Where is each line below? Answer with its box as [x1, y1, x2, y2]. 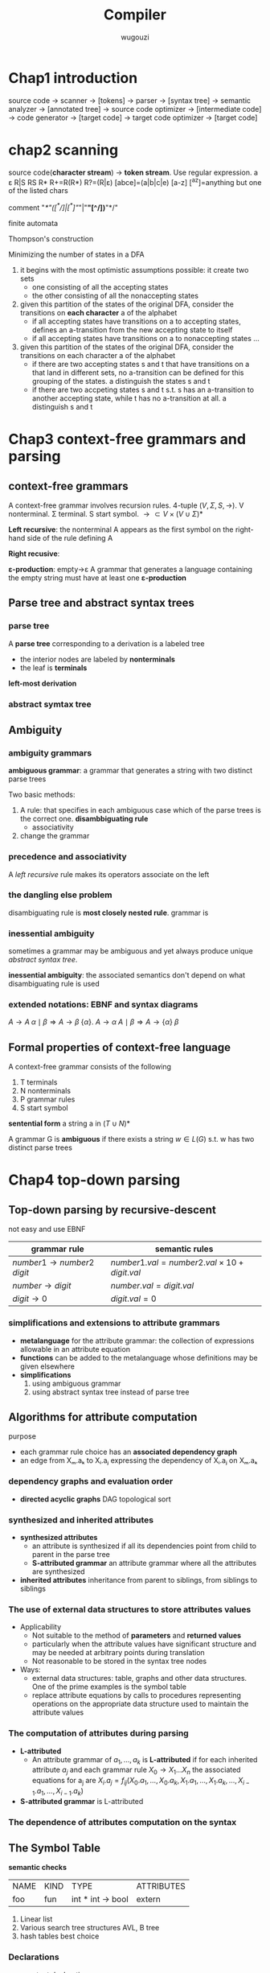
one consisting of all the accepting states [31, 282, 169, 291]
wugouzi [120, 32, 150, 42]
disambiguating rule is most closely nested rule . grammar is [8, 908, 209, 917]
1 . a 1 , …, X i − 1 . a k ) [31, 1786, 84, 1798]
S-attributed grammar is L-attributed [19, 1796, 144, 1806]
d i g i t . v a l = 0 [110, 1293, 157, 1304]
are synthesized [31, 1567, 86, 1576]
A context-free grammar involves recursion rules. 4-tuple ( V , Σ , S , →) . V [8, 500, 244, 510]
